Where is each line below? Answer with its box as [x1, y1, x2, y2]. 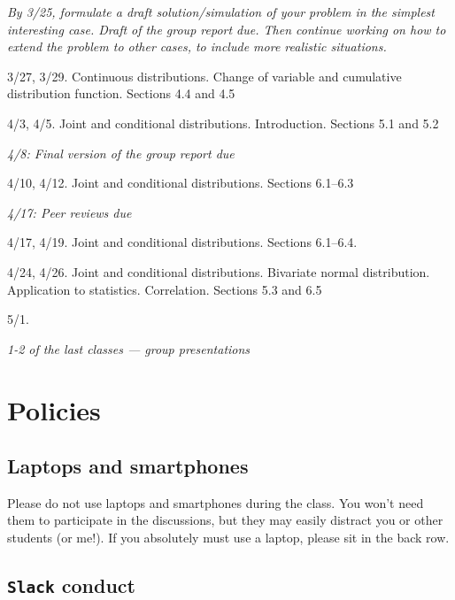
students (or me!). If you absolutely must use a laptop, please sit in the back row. [7, 528, 450, 547]
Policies [7, 391, 101, 427]
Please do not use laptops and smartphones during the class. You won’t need [7, 493, 424, 512]
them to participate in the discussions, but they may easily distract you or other [7, 511, 443, 529]
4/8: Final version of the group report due [7, 143, 235, 162]
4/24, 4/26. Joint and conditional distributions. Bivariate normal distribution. [7, 262, 430, 281]
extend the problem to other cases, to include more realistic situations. [7, 37, 387, 56]
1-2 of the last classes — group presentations [7, 339, 251, 358]
